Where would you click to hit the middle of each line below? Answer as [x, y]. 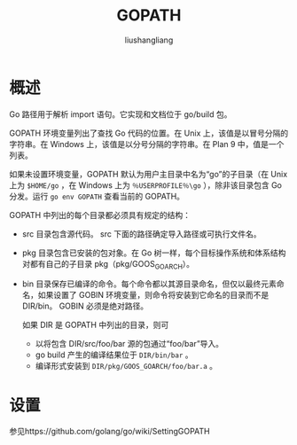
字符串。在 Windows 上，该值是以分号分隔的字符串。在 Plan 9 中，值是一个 [147, 144]
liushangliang [149, 40]
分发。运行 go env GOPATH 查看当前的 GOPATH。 [97, 196]
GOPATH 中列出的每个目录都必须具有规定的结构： [100, 215]
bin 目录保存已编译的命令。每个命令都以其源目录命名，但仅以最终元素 [149, 284]
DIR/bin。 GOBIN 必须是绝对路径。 [85, 306]
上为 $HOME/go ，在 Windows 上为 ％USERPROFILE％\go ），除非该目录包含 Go [145, 185]
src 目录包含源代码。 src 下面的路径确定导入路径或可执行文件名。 [141, 234]
